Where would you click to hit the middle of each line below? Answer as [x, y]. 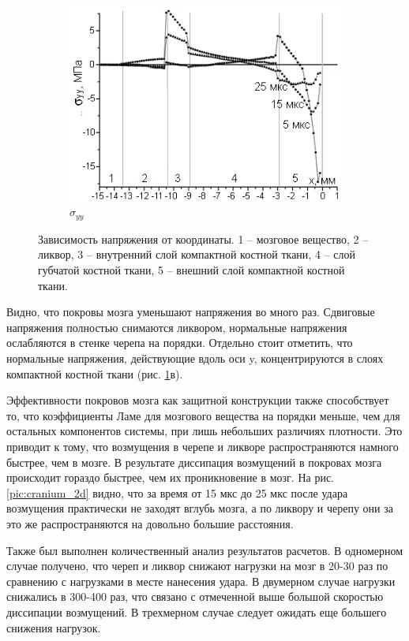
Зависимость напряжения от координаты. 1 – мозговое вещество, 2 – [203, 239]
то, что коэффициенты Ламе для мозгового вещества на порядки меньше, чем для [203, 415]
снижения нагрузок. [54, 627]
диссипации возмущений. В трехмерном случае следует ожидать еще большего [197, 611]
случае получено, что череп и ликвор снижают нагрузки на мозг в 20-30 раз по [197, 566]
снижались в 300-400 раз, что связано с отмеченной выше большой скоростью [195, 596]
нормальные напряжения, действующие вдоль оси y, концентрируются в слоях [195, 358]
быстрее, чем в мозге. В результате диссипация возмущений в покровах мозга [194, 462]
